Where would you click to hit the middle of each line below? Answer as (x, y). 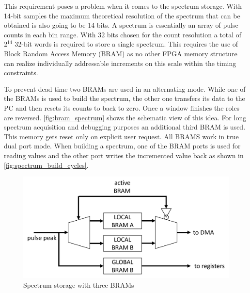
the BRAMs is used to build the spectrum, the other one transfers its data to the (125, 98)
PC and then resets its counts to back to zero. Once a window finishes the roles (122, 107)
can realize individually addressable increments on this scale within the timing (120, 63)
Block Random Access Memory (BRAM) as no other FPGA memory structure (121, 53)
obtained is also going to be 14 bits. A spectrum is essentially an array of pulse (121, 25)
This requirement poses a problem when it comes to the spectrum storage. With (123, 6)
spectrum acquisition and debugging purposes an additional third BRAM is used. (125, 127)
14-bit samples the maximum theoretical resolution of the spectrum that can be (122, 15)
